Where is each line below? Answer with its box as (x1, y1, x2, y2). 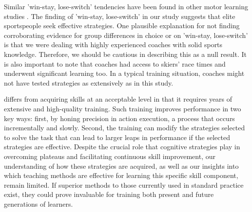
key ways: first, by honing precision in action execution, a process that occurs (4, 113, 235, 123)
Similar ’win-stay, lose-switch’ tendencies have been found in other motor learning (4, 1, 248, 11)
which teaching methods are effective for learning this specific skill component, (4, 170, 238, 180)
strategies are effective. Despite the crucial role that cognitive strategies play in (4, 141, 240, 152)
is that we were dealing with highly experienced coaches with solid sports (4, 39, 223, 50)
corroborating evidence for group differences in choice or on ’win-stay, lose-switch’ (4, 30, 248, 40)
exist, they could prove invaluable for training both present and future (4, 189, 214, 199)
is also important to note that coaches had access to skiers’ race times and (4, 58, 226, 69)
